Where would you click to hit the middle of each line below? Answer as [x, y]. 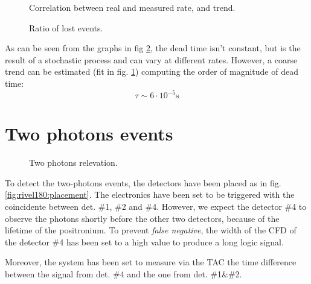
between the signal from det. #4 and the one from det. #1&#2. [123, 273]
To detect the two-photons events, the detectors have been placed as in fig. [143, 182]
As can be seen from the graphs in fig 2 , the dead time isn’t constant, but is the [153, 48]
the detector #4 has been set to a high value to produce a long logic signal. [144, 241]
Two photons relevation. [73, 163]
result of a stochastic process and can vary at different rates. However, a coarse [151, 59]
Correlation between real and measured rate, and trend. [132, 7]
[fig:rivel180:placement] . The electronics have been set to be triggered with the [150, 194]
